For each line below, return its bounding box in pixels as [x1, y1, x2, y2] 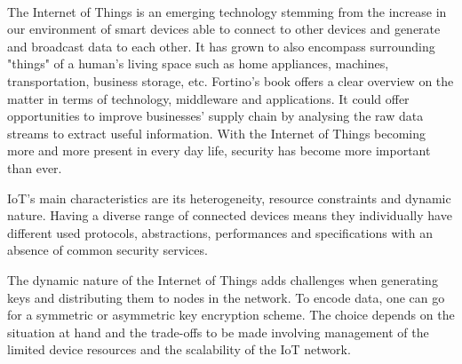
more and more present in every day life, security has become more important [7, 141, 431, 160]
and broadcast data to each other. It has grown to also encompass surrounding [7, 36, 435, 55]
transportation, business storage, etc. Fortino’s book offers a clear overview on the [7, 71, 454, 90]
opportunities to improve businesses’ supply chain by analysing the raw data [7, 107, 424, 125]
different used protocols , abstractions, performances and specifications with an [7, 223, 434, 241]
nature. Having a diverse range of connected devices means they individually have [7, 206, 452, 225]
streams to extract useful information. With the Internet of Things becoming [7, 123, 426, 142]
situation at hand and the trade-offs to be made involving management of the [7, 322, 429, 341]
